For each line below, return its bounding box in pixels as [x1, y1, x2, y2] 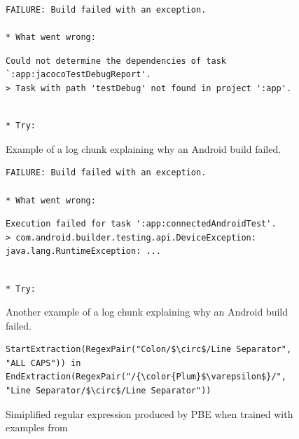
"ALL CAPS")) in [6, 358, 81, 368]
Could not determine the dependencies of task [6, 55, 226, 66]
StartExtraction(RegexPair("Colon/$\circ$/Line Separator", [6, 344, 292, 355]
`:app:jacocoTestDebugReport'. [6, 69, 151, 80]
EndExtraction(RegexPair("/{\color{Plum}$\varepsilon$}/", [6, 372, 286, 382]
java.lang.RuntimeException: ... [6, 246, 161, 257]
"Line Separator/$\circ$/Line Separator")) [6, 386, 211, 396]
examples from [6, 420, 68, 435]
